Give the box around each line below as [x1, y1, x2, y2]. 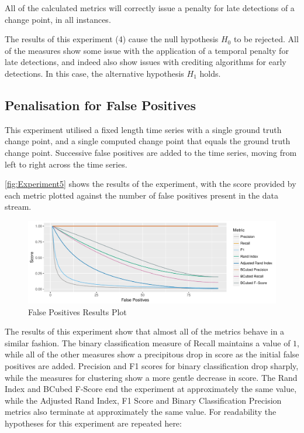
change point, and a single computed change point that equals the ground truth [5, 135, 291, 147]
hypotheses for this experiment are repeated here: [5, 417, 182, 429]
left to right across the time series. [5, 158, 127, 170]
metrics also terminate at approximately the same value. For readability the [5, 405, 277, 418]
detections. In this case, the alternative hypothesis [5, 67, 184, 79]
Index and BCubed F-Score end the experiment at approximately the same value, [5, 383, 297, 395]
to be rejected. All [233, 33, 299, 45]
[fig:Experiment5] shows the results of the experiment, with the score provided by [5, 178, 296, 190]
